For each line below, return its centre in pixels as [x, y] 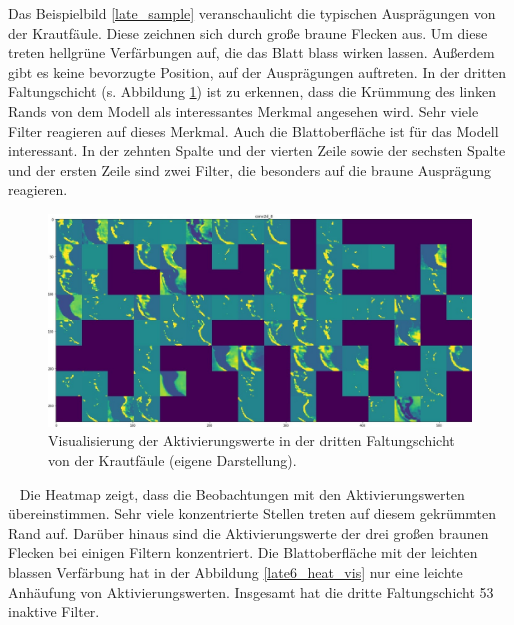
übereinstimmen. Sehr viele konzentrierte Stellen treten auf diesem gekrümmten [252, 513]
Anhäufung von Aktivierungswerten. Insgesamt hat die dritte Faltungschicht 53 [251, 591]
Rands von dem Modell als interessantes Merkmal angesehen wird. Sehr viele [243, 110]
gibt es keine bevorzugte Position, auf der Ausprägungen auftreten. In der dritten [257, 71]
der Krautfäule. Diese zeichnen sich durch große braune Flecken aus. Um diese [248, 32]
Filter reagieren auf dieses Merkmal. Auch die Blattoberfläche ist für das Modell [253, 130]
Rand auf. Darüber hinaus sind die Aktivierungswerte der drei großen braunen [248, 532]
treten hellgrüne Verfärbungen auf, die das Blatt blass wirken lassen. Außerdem [251, 52]
